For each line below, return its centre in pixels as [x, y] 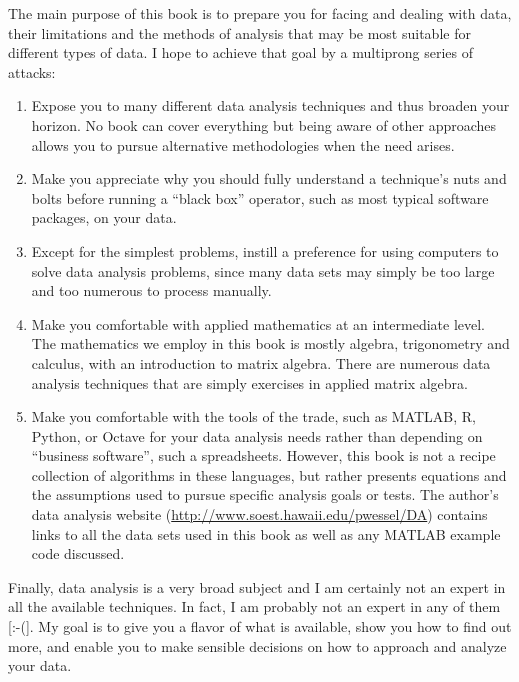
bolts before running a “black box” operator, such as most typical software [260, 197]
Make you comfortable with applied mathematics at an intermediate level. [258, 323]
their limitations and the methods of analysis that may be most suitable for [239, 32]
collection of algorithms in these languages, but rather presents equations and [269, 474]
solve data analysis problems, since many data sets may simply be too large [263, 270]
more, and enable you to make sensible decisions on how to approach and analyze [257, 645]
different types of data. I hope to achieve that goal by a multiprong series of [241, 52]
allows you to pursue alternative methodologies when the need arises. [243, 144]
